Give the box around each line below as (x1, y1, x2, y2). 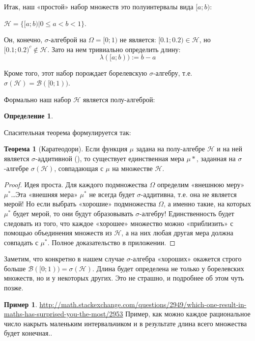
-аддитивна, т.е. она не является (141, 189, 237, 199)
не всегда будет (89, 189, 135, 199)
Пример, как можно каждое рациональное (125, 309, 251, 319)
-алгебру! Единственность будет (139, 208, 234, 218)
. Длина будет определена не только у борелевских (92, 263, 244, 273)
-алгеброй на (48, 34, 86, 45)
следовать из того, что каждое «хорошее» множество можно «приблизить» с (4, 218, 233, 228)
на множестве (112, 163, 153, 173)
